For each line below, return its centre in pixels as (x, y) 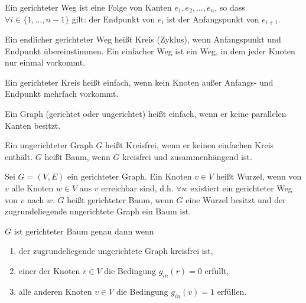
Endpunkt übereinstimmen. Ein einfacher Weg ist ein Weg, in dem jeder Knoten (150, 50)
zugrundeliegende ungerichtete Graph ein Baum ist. (98, 211)
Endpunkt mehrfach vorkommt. (62, 94)
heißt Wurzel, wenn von (259, 176)
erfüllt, (217, 270)
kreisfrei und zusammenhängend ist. (187, 156)
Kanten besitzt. (33, 125)
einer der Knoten (49, 270)
